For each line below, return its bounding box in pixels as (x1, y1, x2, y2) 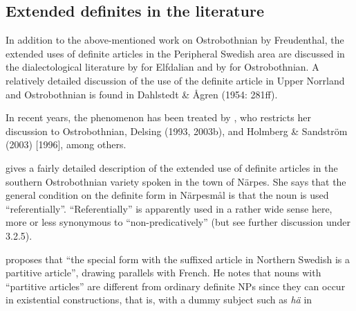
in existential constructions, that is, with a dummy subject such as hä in (6, 292, 312, 307)
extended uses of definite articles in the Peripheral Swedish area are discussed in (6, 46, 345, 60)
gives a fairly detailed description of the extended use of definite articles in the (6, 160, 338, 175)
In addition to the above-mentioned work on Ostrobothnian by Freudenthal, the (6, 33, 344, 47)
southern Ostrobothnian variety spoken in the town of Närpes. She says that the (6, 174, 346, 188)
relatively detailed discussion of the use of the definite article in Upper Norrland (6, 73, 345, 87)
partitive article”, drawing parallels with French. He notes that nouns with (6, 265, 321, 280)
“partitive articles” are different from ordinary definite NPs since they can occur (6, 278, 346, 293)
